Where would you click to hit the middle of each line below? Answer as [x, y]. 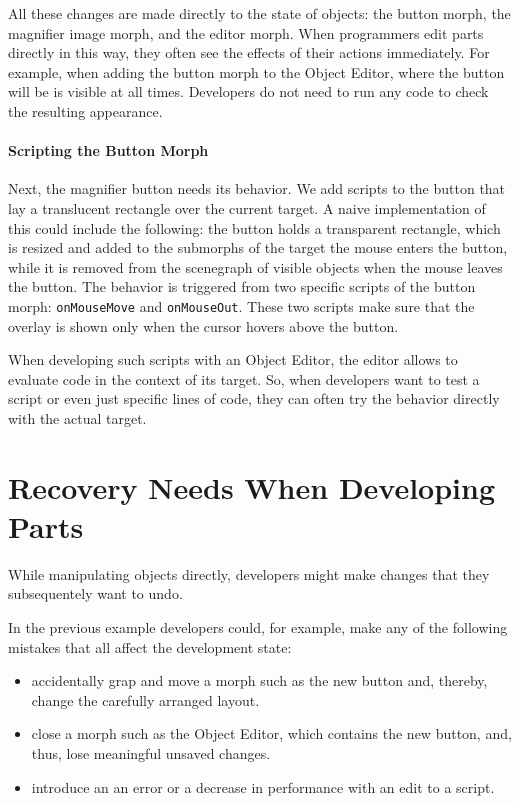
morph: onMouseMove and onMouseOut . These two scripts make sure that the [241, 305]
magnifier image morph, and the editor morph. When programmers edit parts [246, 32]
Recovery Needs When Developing [252, 486]
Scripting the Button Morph [108, 150]
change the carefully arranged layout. [145, 699]
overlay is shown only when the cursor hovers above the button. [203, 325]
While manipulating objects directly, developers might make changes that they [249, 573]
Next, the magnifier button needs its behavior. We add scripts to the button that [257, 188]
